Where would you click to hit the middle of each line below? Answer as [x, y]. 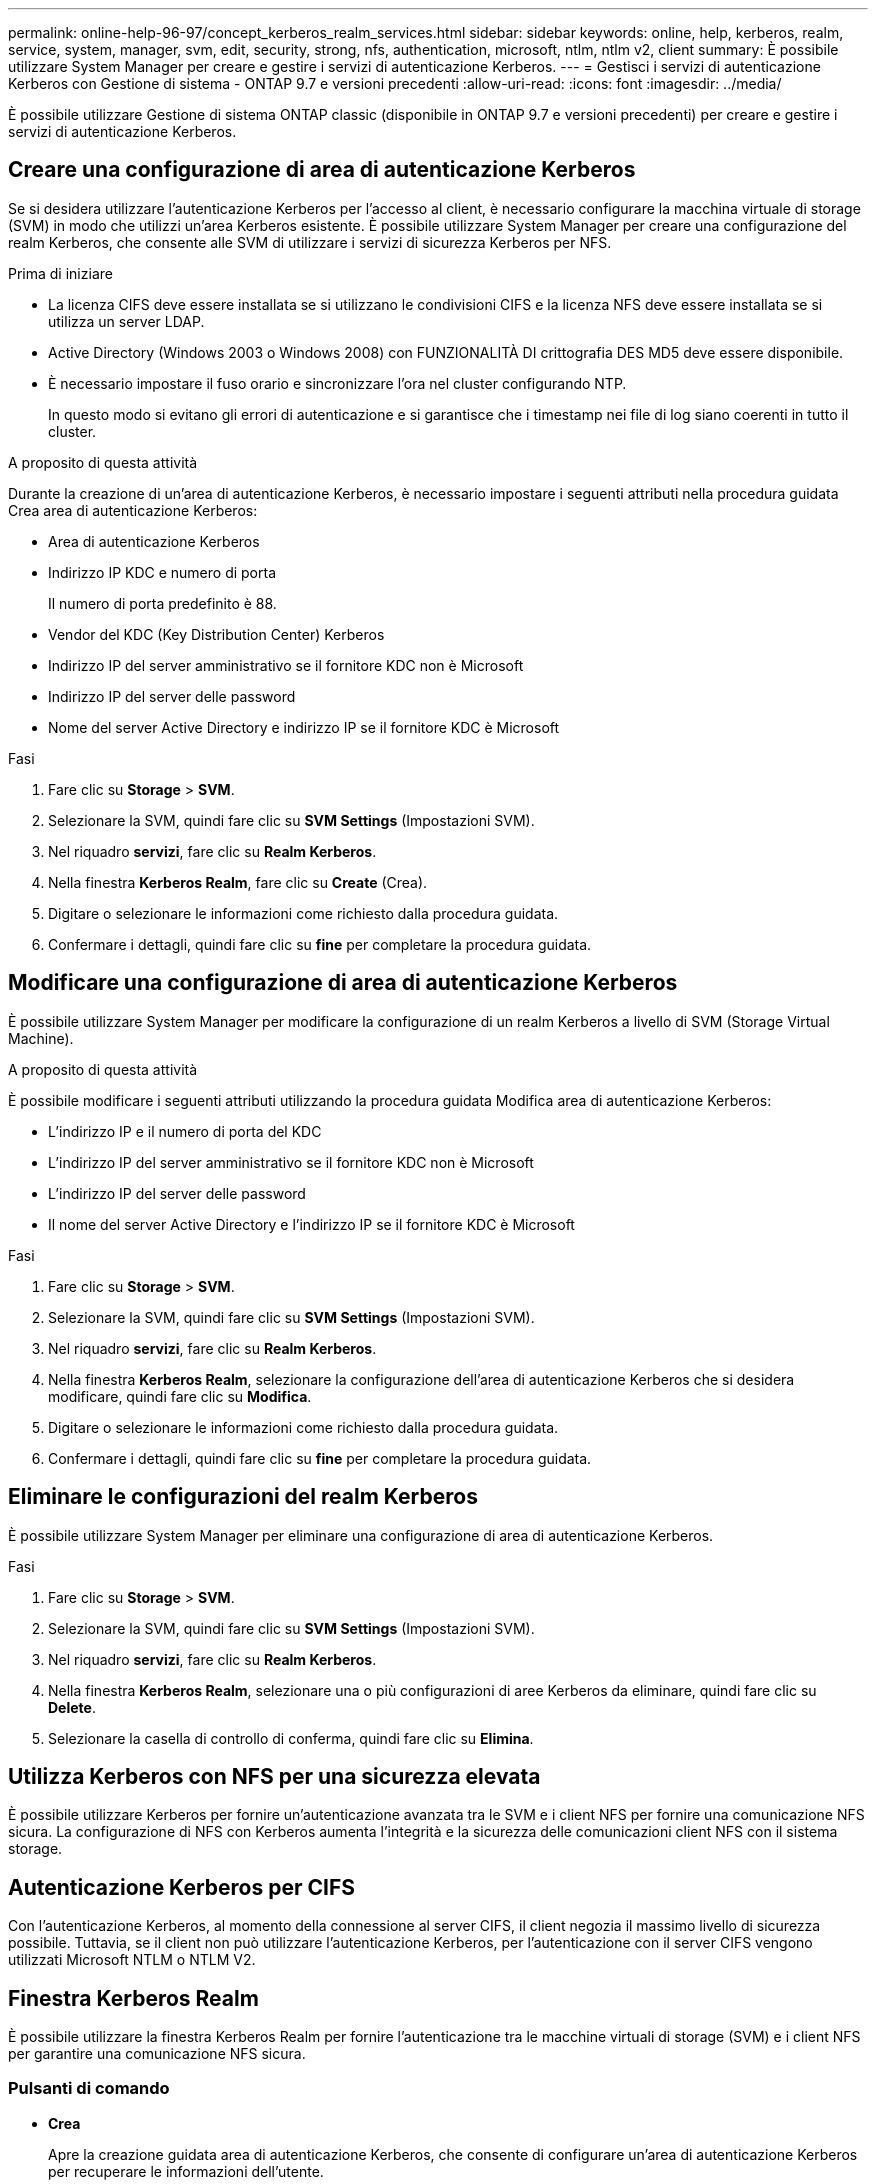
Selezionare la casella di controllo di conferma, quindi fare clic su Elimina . [291, 1738]
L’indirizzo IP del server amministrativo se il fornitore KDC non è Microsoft [291, 1162]
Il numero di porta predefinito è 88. [162, 603]
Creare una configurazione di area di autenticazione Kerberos [322, 170]
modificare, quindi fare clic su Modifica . [180, 1396]
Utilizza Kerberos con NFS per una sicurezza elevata [274, 1776]
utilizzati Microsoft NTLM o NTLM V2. [132, 1960]
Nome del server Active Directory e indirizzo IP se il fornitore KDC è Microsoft [304, 727]
